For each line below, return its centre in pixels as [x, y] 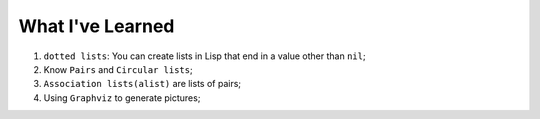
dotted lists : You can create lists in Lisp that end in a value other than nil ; [204, 56]
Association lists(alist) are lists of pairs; [142, 84]
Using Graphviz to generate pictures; [122, 97]
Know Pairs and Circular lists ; [118, 69]
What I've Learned [96, 26]
